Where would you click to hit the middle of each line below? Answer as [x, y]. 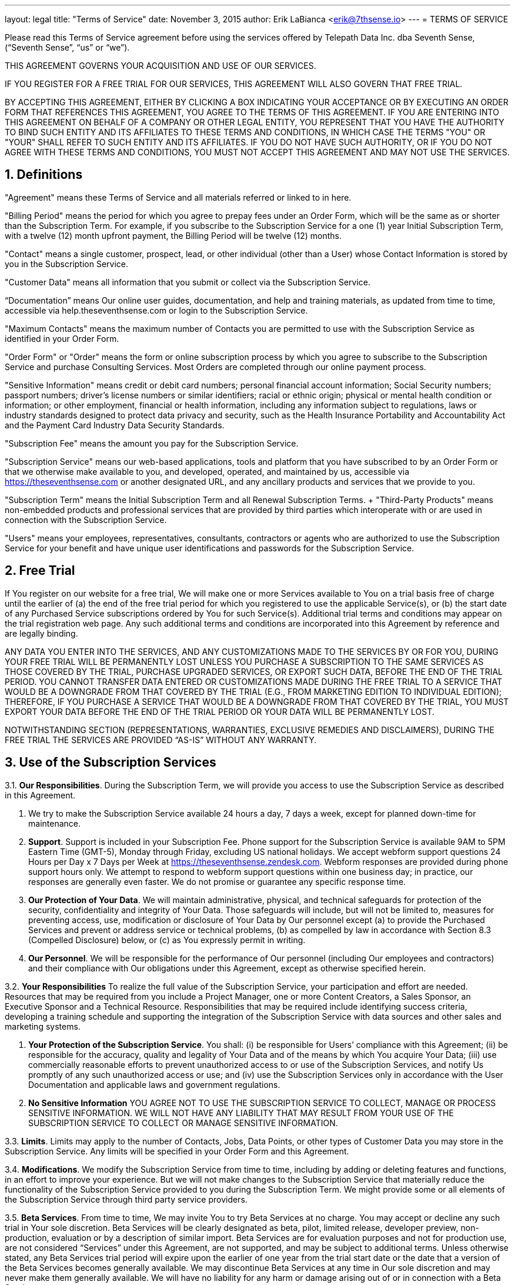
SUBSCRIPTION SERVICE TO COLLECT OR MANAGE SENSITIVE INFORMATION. [183, 1123]
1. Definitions [44, 175]
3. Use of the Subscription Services [111, 763]
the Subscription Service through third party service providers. [126, 1199]
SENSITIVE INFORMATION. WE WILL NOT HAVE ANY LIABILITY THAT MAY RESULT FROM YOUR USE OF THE [241, 1113]
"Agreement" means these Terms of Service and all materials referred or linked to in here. [178, 197]
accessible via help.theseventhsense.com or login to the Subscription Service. [156, 310]
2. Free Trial [40, 571]
